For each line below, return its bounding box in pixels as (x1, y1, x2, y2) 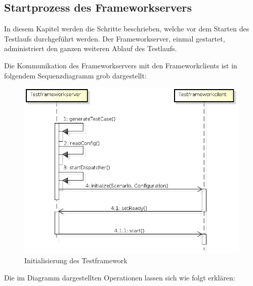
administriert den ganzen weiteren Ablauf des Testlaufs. (4, 43, 177, 54)
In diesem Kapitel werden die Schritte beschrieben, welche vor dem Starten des (4, 23, 249, 34)
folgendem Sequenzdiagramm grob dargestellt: (4, 70, 147, 80)
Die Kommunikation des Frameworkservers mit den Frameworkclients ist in (4, 60, 237, 70)
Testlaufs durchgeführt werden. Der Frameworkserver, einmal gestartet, (4, 33, 225, 44)
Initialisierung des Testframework (24, 255, 128, 266)
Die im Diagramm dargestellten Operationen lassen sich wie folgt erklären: (4, 272, 235, 282)
